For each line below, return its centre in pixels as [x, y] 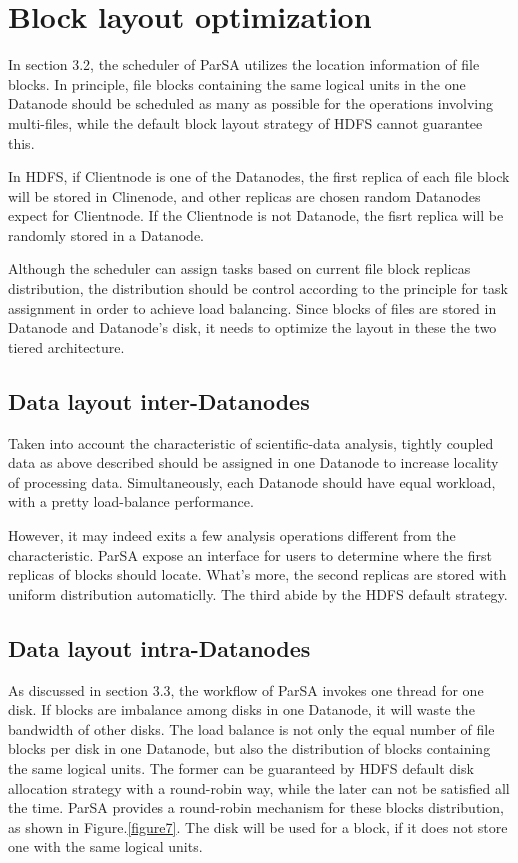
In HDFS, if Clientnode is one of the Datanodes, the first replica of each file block [259, 176]
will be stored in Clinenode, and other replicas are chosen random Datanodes [244, 195]
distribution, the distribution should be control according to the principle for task [258, 288]
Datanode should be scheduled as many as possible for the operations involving [250, 103]
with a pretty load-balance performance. [131, 501]
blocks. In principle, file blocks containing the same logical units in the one [237, 83]
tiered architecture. [66, 346]
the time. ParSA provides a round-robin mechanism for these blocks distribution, [256, 807]
